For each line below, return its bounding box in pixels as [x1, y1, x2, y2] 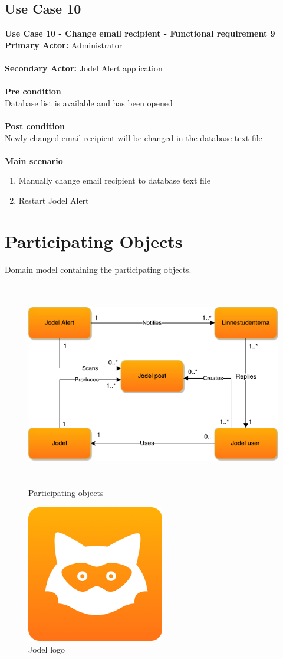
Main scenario [5, 154, 63, 167]
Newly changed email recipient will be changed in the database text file [5, 131, 262, 143]
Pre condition [5, 85, 61, 97]
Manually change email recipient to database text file [18, 174, 211, 187]
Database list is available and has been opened [5, 96, 173, 109]
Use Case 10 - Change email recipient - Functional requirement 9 [5, 27, 275, 40]
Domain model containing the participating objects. [5, 263, 192, 275]
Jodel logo [28, 642, 65, 655]
